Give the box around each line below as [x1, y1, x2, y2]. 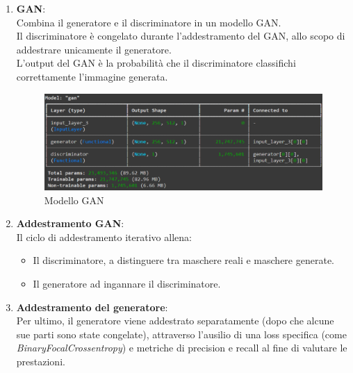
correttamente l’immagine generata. [16, 69, 168, 83]
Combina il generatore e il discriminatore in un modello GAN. [16, 15, 281, 29]
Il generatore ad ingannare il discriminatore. [33, 276, 221, 291]
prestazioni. [16, 354, 65, 369]
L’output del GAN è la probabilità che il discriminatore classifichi [16, 56, 296, 70]
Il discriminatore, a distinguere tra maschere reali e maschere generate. [33, 253, 334, 267]
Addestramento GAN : [16, 216, 124, 231]
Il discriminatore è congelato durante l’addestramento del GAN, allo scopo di [16, 28, 345, 43]
